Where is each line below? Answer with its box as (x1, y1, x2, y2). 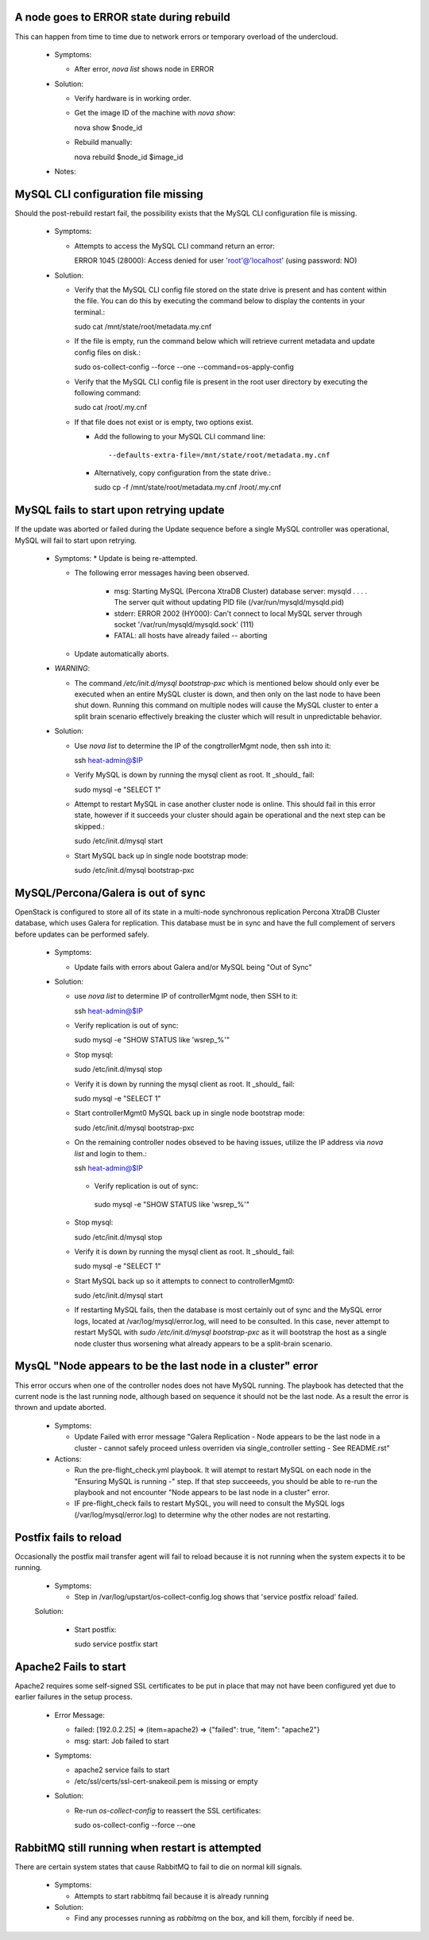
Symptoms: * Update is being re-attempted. (54, 554, 198, 563)
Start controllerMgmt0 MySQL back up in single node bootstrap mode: (74, 1108, 305, 1118)
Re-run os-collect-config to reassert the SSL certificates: (74, 1806, 261, 1815)
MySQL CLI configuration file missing (14, 187, 204, 201)
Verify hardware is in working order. (74, 94, 191, 103)
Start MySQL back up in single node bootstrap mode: (74, 851, 249, 860)
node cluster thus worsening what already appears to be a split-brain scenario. (74, 1338, 333, 1348)
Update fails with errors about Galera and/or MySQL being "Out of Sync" (74, 962, 313, 972)
